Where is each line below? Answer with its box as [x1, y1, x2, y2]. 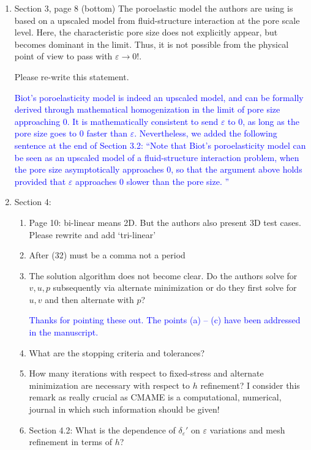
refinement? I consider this [200, 378, 300, 391]
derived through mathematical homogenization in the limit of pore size [14, 103, 280, 116]
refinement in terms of [29, 435, 113, 448]
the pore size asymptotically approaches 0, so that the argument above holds [14, 163, 302, 176]
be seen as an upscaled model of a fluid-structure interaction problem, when [14, 151, 299, 163]
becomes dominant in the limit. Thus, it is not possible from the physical [14, 37, 289, 50]
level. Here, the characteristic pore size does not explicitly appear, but [14, 26, 278, 39]
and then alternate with [45, 293, 134, 306]
